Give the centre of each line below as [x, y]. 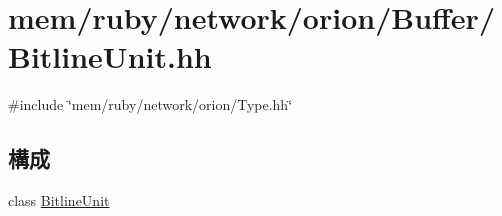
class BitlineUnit [59, 200]
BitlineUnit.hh [110, 56]
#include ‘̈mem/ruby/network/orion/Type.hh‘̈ [150, 104]
